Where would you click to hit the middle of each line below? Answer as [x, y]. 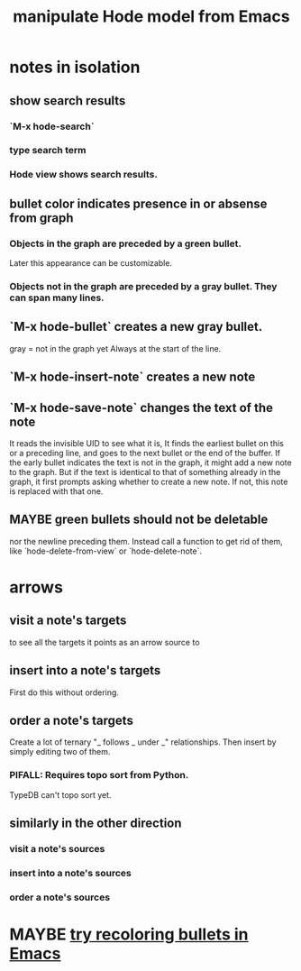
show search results [68, 101]
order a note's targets [71, 720]
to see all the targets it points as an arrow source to [105, 642]
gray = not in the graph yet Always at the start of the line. [115, 348]
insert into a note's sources [71, 873]
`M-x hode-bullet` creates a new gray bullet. [136, 327]
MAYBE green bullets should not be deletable [139, 520]
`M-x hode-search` [52, 126]
